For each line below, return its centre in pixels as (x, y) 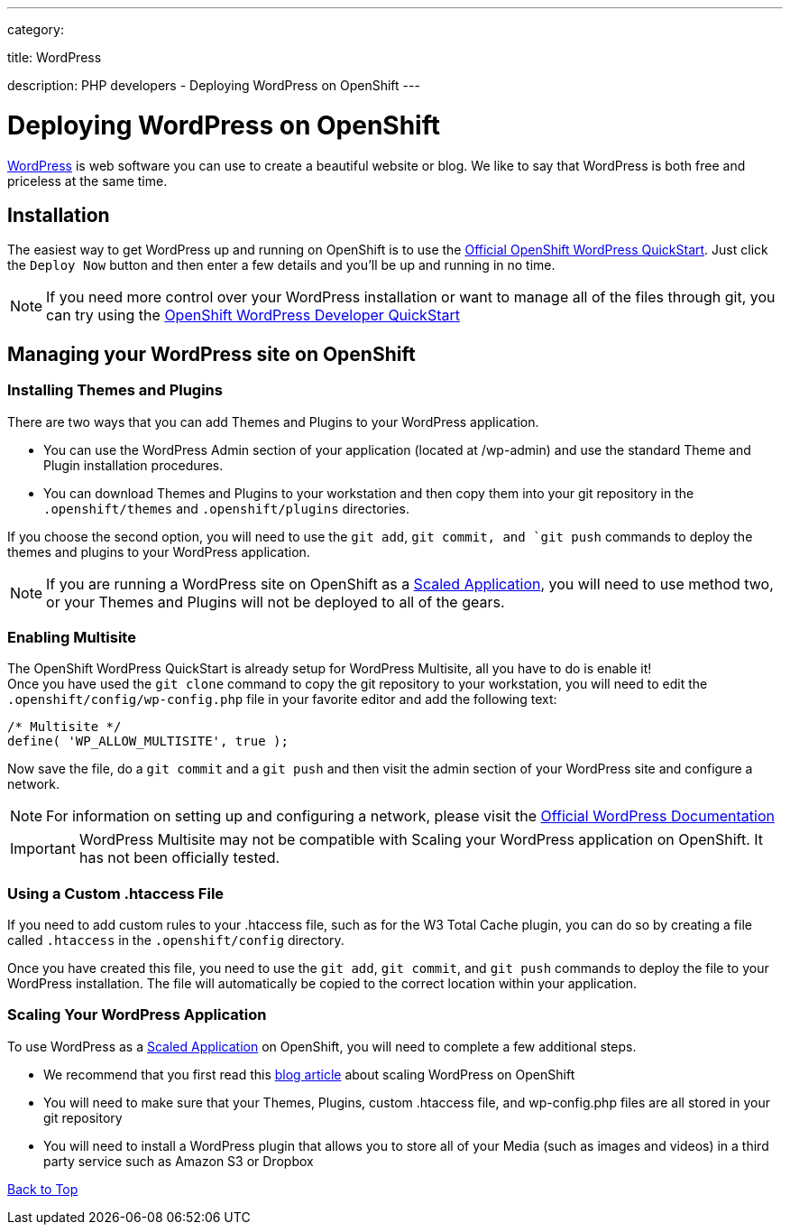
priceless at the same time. (87, 181)
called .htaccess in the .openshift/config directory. (176, 940)
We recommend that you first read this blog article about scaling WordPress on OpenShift (309, 1074)
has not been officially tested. (179, 858)
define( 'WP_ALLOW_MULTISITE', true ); (148, 741)
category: (36, 29)
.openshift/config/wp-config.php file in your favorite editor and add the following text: (282, 699)
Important (43, 849)
